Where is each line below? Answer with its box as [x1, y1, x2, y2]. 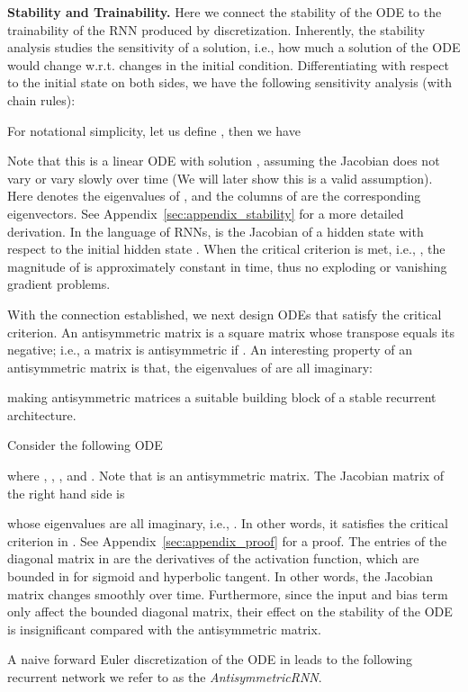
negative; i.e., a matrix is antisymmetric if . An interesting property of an [7, 340, 412, 359]
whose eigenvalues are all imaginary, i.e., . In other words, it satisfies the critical [7, 514, 448, 533]
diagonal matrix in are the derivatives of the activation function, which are [7, 549, 419, 568]
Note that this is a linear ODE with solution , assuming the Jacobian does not [7, 151, 440, 170]
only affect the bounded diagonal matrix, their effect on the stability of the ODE [7, 602, 453, 621]
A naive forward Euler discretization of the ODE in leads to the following [7, 650, 413, 669]
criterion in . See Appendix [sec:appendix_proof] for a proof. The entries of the [7, 531, 447, 550]
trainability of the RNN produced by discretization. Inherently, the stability [7, 20, 426, 39]
